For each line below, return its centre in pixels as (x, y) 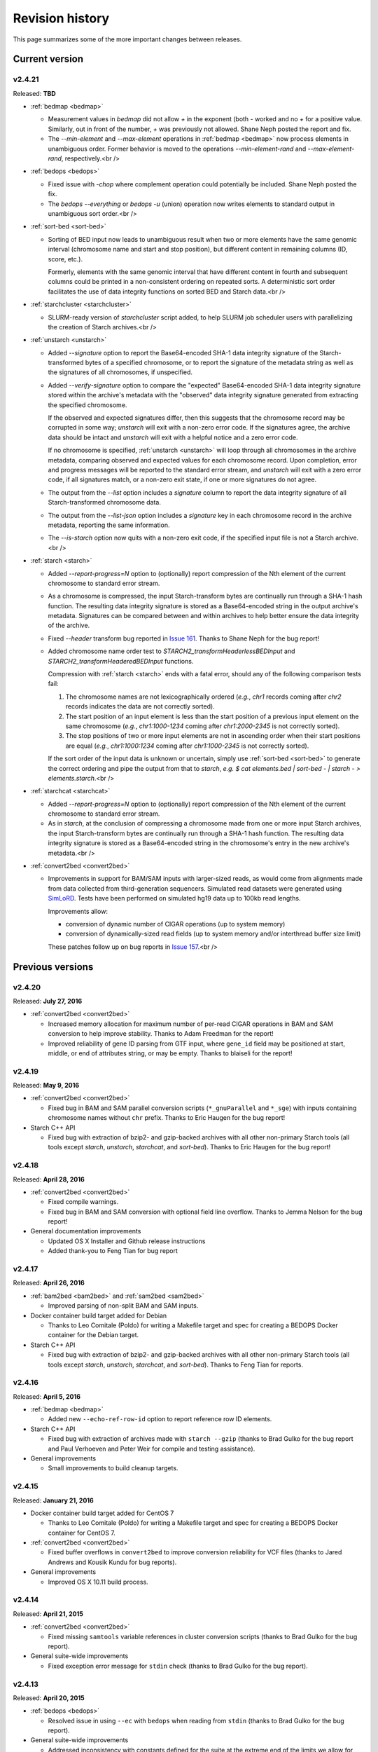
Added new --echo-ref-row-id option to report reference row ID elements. (160, 1419)
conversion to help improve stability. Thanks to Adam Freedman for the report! (161, 1034)
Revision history (61, 18)
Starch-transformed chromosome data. (104, 502)
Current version (48, 59)
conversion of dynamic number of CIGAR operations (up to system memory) (175, 924)
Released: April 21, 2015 (48, 1614)
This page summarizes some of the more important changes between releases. (127, 39)
